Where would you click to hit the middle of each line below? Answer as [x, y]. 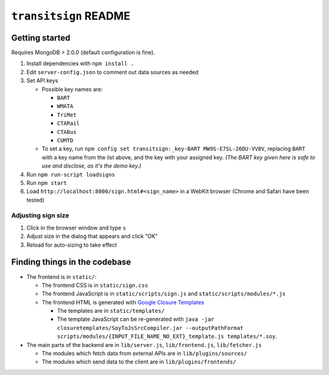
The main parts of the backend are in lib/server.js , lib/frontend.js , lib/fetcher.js [144, 345]
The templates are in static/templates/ [111, 311]
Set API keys [42, 81]
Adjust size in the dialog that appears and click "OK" [92, 236]
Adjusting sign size [40, 216]
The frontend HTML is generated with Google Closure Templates [123, 302]
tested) [36, 200]
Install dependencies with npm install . [80, 63]
